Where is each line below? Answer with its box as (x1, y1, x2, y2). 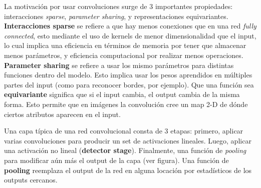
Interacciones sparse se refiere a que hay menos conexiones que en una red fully (4, 20, 256, 31)
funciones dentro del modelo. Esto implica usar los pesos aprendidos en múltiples (4, 69, 252, 80)
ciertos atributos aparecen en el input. (4, 108, 121, 119)
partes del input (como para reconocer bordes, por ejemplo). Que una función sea (4, 79, 254, 89)
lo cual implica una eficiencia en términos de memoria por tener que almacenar (4, 40, 246, 50)
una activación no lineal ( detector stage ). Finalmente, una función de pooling (4, 145, 246, 155)
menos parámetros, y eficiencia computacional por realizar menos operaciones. (4, 49, 243, 60)
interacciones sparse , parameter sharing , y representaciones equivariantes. (4, 10, 228, 21)
